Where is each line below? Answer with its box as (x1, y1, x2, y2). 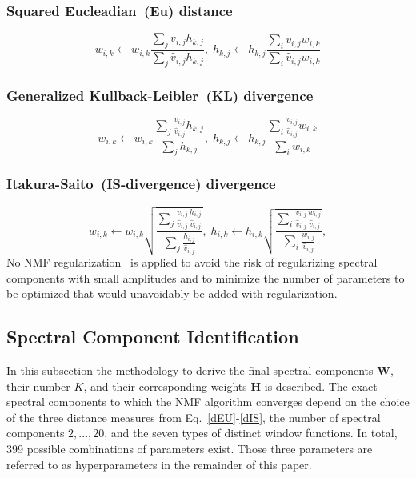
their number (6, 377, 70, 394)
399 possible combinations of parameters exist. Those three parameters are (6, 440, 373, 457)
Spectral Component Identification (6, 324, 299, 349)
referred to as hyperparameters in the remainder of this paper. (6, 456, 312, 472)
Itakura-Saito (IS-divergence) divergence (6, 174, 276, 194)
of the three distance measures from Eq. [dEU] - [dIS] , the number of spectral (6, 408, 381, 425)
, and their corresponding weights (83, 377, 247, 394)
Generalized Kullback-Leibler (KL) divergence (6, 85, 314, 105)
